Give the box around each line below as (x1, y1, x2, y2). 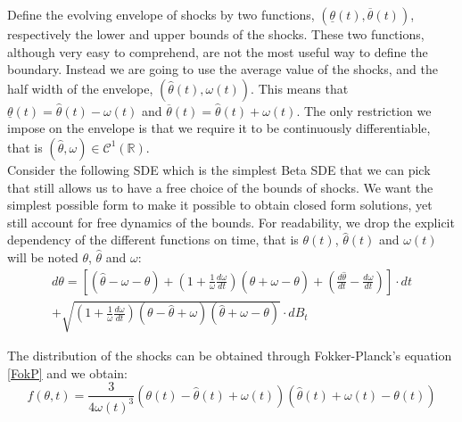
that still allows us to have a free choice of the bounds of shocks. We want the (7, 178, 433, 196)
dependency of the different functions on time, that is (7, 230, 299, 249)
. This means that (251, 79, 349, 97)
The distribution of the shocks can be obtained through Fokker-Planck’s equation (7, 346, 452, 365)
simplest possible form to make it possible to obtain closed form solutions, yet (7, 195, 433, 214)
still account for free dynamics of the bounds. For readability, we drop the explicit (7, 212, 455, 231)
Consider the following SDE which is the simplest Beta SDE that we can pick (7, 160, 431, 178)
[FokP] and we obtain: (7, 363, 128, 382)
